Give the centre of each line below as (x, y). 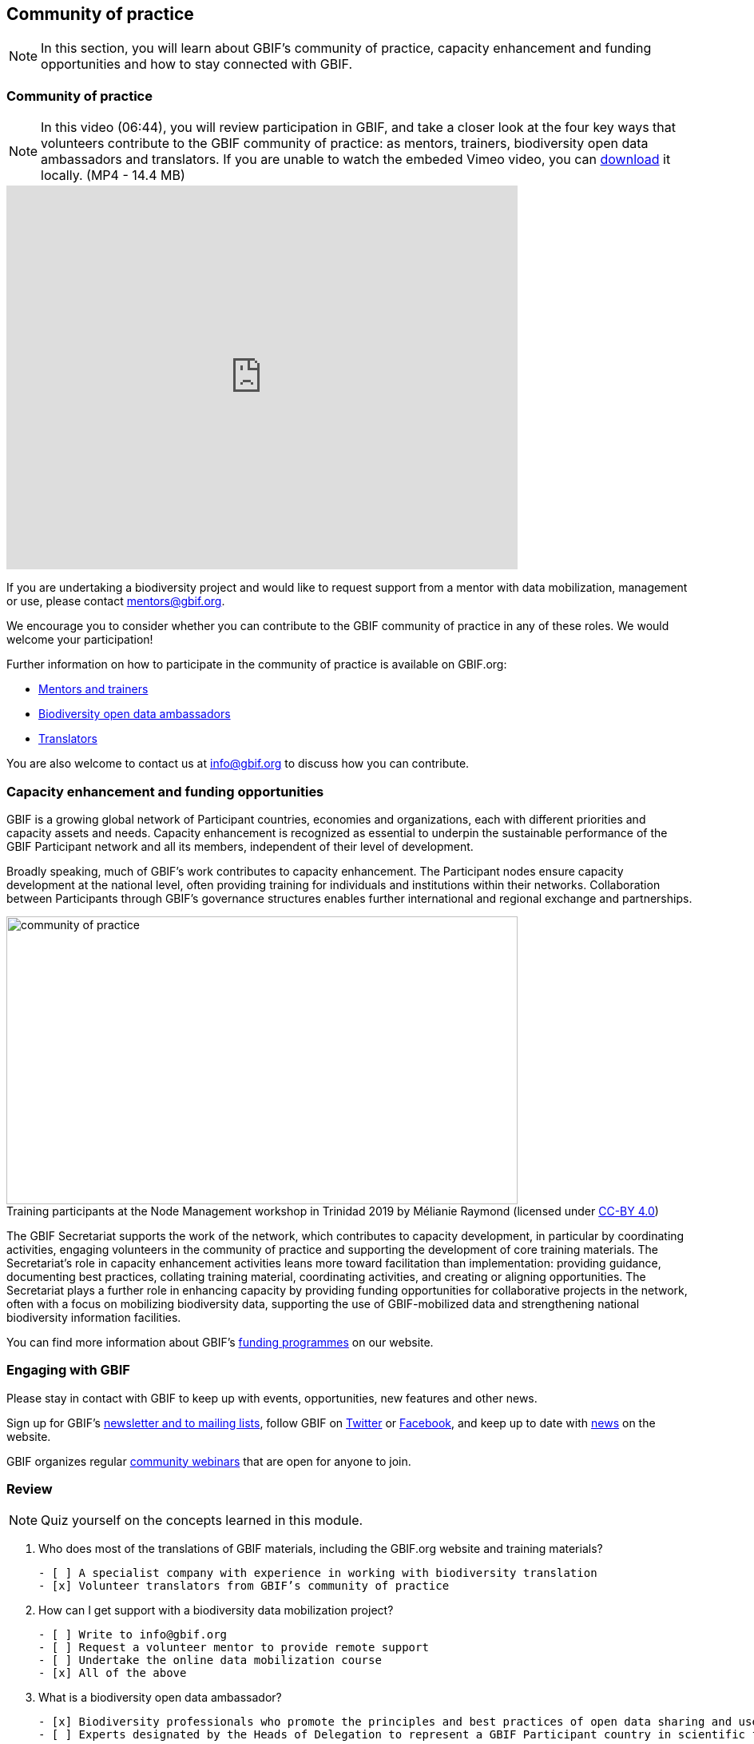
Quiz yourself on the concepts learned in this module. (202, 1521)
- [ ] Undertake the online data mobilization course (210, 1660)
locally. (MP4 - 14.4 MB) (113, 176)
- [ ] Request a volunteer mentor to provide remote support (234, 1648)
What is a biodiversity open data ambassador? (160, 1698)
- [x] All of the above (113, 1673)
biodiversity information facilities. (94, 1317)
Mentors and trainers (93, 689)
